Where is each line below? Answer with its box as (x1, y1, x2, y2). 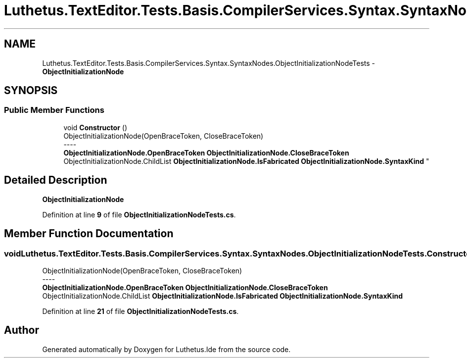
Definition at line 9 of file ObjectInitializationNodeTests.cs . (42, 210, 236, 219)
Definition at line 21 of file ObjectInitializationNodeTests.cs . (42, 307, 239, 315)
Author (4, 324, 39, 337)
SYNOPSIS (4, 84, 58, 97)
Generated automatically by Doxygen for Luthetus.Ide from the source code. (42, 345, 291, 354)
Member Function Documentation (4, 227, 174, 240)
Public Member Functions (4, 105, 104, 115)
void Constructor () (63, 123, 127, 132)
